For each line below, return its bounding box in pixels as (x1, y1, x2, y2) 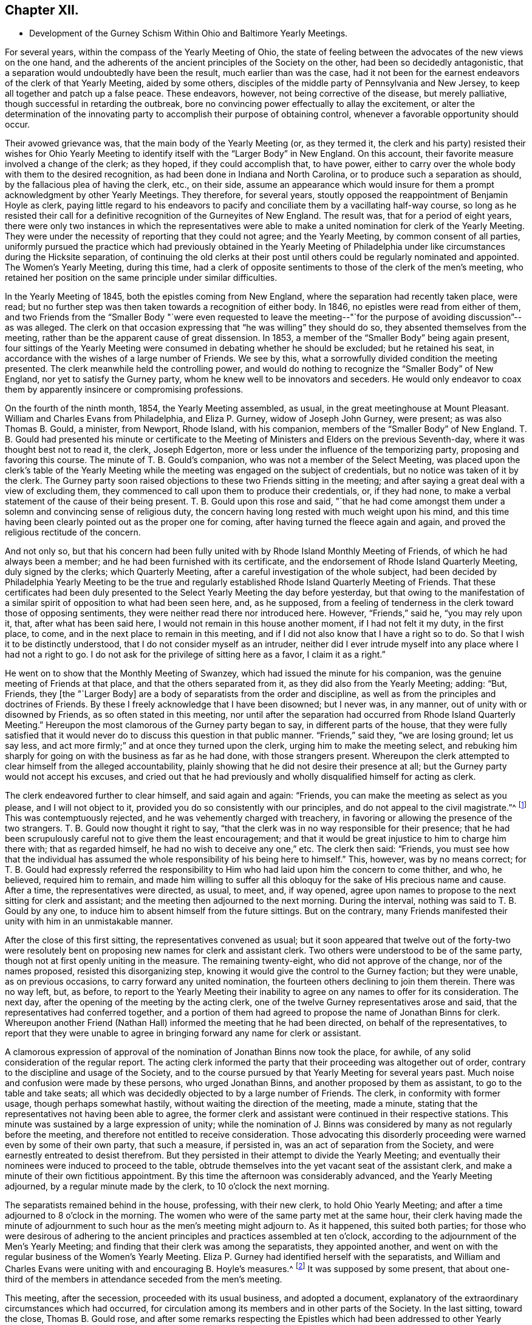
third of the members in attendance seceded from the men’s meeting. (5, 1273, 282, 1284)
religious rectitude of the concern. (5, 527, 141, 538)
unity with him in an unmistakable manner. (5, 916, 173, 927)
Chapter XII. (5, 2, 79, 18)
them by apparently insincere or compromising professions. (5, 384, 244, 395)
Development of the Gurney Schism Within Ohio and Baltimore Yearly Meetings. (29, 28, 348, 39)
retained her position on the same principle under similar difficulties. (5, 272, 278, 283)
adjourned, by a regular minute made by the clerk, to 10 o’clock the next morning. (5, 1181, 330, 1192)
